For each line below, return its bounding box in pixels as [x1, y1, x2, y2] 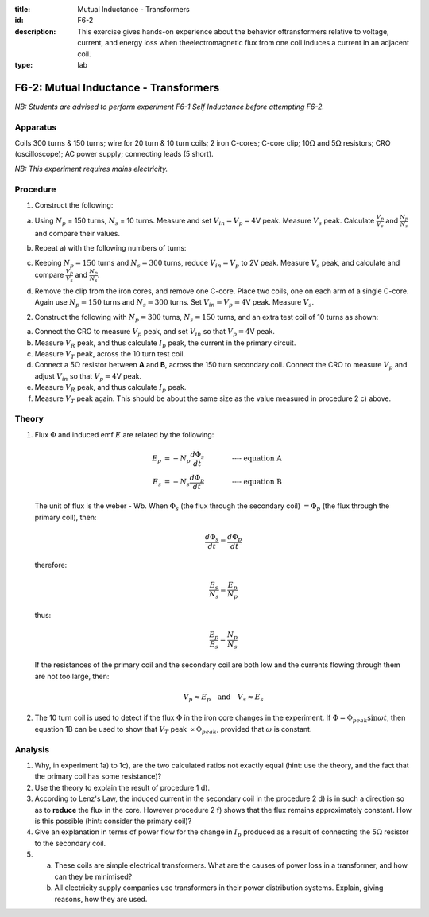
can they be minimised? [54, 872, 133, 881]
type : [14, 60, 33, 69]
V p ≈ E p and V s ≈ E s [183, 692, 264, 703]
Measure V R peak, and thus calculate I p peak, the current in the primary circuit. [34, 338, 296, 349]
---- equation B [231, 477, 282, 487]
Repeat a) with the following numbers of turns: [34, 243, 187, 253]
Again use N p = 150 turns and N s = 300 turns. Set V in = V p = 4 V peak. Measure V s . [34, 297, 315, 309]
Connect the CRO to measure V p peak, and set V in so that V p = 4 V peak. [34, 327, 276, 338]
